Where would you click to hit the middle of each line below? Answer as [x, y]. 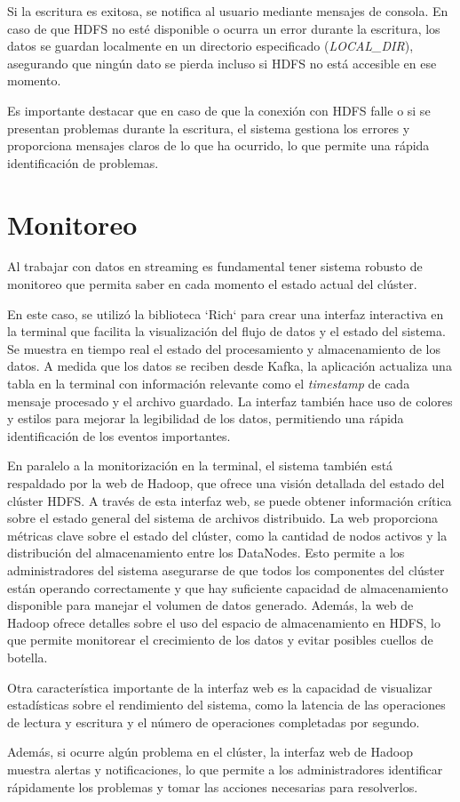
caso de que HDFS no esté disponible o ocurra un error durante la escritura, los [224, 28]
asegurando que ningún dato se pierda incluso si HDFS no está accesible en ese [222, 63]
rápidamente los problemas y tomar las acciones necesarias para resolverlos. [213, 786]
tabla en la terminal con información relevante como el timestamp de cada [209, 384]
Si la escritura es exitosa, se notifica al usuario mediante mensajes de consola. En [228, 11]
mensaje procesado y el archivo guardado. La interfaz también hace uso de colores [230, 401]
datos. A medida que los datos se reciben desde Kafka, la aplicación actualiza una [230, 366]
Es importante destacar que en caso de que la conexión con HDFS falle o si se [219, 110]
